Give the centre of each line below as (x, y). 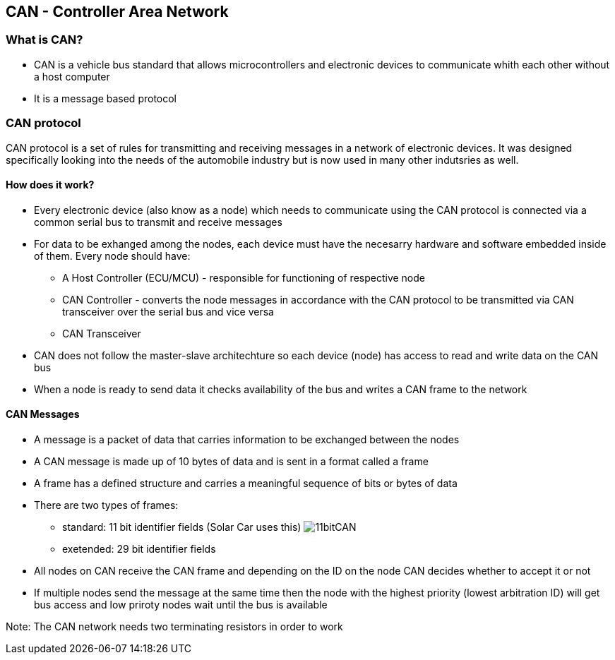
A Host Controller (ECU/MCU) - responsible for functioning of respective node (244, 277)
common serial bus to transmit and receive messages (158, 222)
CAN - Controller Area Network (117, 12)
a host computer (72, 76)
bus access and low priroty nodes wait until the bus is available (181, 604)
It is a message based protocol (106, 98)
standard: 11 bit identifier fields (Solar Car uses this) (182, 527)
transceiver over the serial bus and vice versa (168, 311)
